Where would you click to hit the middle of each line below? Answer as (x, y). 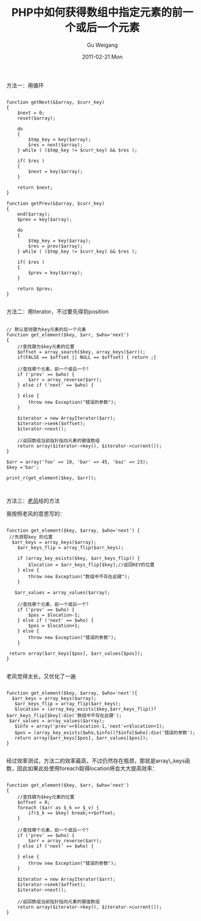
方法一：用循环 (25, 85)
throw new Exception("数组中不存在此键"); (79, 576)
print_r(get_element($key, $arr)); (51, 478)
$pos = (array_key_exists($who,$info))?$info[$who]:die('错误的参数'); (105, 732)
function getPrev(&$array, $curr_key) (55, 203)
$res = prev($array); (56, 246)
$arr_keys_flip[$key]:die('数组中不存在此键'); (64, 715)
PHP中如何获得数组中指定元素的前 (97, 12)
